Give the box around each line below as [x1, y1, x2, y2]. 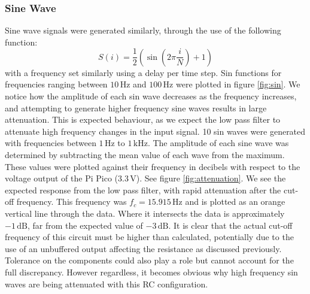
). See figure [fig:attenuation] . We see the [136, 172, 286, 184]
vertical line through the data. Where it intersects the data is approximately [5, 207, 285, 219]
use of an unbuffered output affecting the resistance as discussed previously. [5, 242, 282, 254]
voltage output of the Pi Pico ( [5, 172, 118, 184]
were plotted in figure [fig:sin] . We [175, 78, 300, 90]
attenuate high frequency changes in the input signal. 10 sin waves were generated [5, 125, 306, 137]
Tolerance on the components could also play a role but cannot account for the [5, 254, 294, 266]
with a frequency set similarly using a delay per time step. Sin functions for [5, 66, 282, 78]
